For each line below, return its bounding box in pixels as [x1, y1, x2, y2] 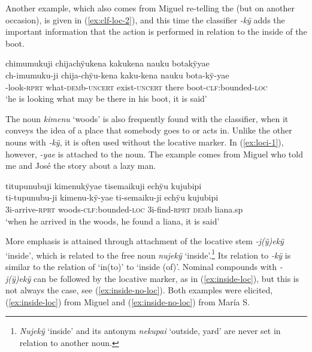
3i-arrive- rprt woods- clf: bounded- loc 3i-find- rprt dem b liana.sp [5, 202, 243, 215]
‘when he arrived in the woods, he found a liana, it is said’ [5, 214, 220, 227]
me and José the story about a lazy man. [5, 159, 156, 172]
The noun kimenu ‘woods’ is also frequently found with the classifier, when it [5, 112, 289, 125]
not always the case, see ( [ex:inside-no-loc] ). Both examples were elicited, [5, 284, 273, 296]
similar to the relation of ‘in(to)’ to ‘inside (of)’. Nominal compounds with [5, 260, 277, 272]
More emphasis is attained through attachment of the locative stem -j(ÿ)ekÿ [5, 235, 284, 247]
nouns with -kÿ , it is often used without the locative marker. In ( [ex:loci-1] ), [5, 135, 284, 148]
